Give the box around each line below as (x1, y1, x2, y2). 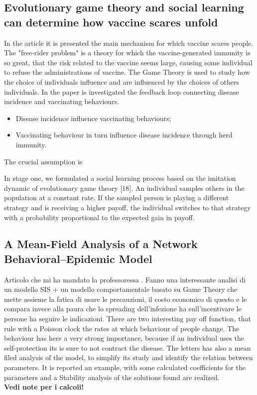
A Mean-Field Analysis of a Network (4, 236, 198, 252)
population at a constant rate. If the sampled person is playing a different (4, 192, 229, 203)
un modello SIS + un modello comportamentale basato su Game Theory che (4, 284, 238, 294)
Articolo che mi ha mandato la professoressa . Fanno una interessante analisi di (4, 274, 246, 284)
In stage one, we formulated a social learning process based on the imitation (4, 173, 236, 183)
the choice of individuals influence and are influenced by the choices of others (4, 76, 240, 87)
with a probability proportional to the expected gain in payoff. (4, 212, 195, 222)
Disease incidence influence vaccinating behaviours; (15, 113, 171, 123)
